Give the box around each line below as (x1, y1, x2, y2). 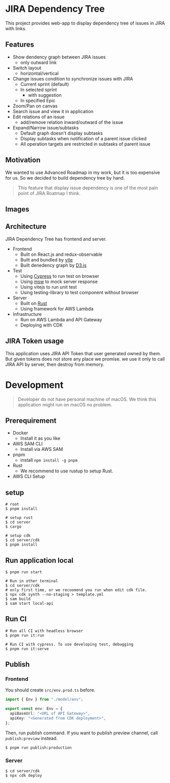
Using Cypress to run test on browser (20, 273, 100, 279)
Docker (12, 430, 29, 436)
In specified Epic (20, 97, 56, 103)
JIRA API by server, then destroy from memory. (5, 361, 105, 367)
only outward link (20, 59, 57, 66)
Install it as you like (20, 436, 60, 442)
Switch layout (12, 64, 42, 71)
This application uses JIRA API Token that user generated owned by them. (5, 350, 161, 356)
